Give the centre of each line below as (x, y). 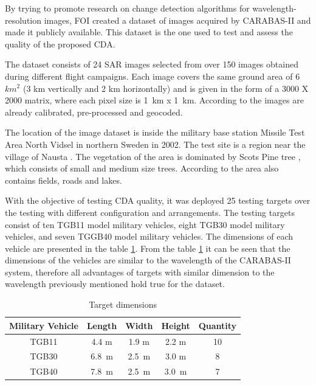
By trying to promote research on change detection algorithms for (127, 8)
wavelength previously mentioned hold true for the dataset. (115, 284)
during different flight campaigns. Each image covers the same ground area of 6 (153, 76)
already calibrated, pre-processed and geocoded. (94, 112)
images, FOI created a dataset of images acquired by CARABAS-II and (177, 20)
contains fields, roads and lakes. (64, 180)
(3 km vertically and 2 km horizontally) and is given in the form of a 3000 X (166, 88)
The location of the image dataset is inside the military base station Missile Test (155, 132)
